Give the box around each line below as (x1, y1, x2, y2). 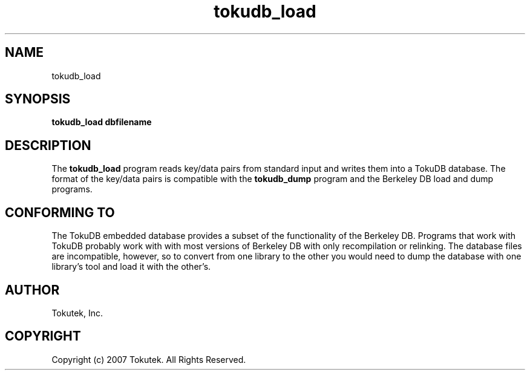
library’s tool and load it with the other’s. (51, 261, 211, 272)
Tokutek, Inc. (51, 307, 103, 318)
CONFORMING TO (5, 204, 115, 220)
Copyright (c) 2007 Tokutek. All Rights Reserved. (51, 354, 246, 365)
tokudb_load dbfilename (51, 117, 152, 128)
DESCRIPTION (5, 137, 91, 153)
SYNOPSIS (5, 91, 71, 107)
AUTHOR (5, 282, 60, 298)
